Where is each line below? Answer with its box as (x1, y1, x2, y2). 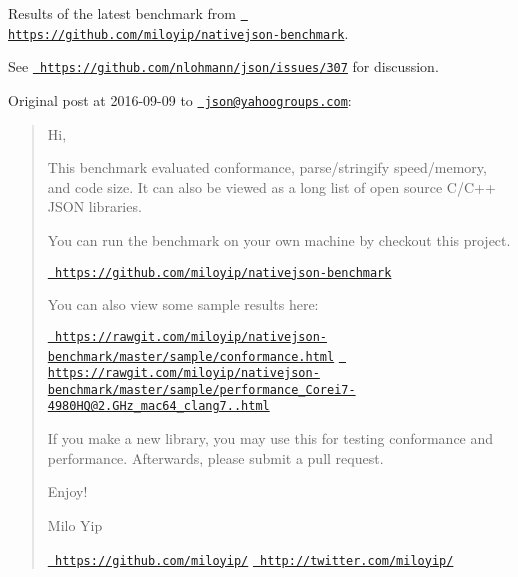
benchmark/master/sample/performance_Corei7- (47, 382, 356, 397)
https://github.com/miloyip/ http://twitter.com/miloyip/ (54, 553, 454, 568)
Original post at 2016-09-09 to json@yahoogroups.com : (8, 89, 352, 110)
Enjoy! (47, 481, 88, 502)
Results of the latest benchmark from (8, 3, 236, 23)
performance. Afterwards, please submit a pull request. (47, 447, 384, 468)
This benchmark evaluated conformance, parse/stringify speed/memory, (47, 157, 487, 178)
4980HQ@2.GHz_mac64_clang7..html (47, 399, 270, 414)
